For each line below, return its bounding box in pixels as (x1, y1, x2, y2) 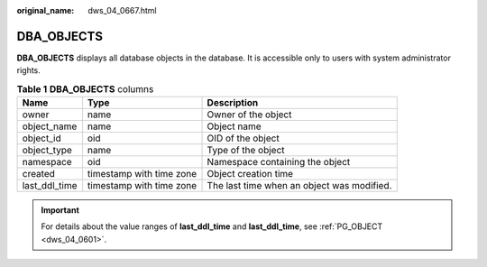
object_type (22, 144, 72, 157)
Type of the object (207, 144, 285, 157)
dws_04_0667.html (87, 5, 157, 15)
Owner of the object (207, 108, 292, 121)
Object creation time (207, 168, 293, 180)
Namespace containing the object (207, 156, 351, 169)
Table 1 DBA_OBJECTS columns (16, 82, 154, 95)
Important (41, 205, 80, 216)
